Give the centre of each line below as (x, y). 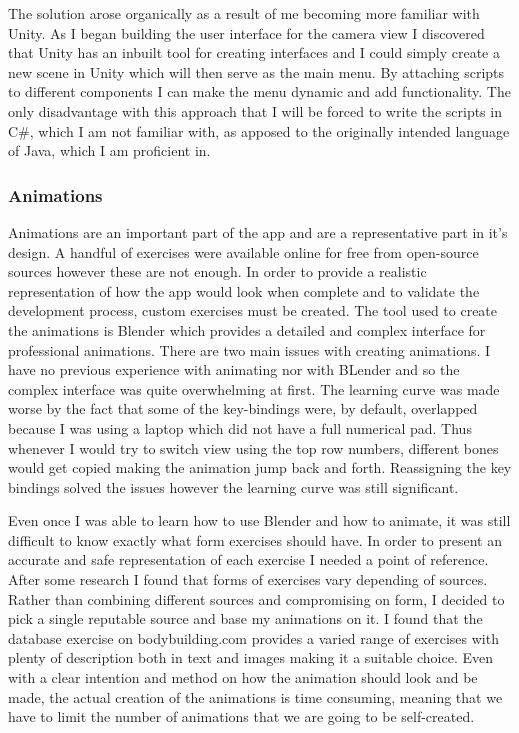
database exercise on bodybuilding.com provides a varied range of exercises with (253, 637)
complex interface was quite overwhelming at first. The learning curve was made (254, 388)
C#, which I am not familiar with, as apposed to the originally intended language (259, 130)
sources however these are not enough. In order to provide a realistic (217, 271)
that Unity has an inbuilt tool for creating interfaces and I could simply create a (254, 52)
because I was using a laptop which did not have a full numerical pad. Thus (240, 427)
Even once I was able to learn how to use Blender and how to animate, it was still (259, 520)
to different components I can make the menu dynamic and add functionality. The (259, 91)
